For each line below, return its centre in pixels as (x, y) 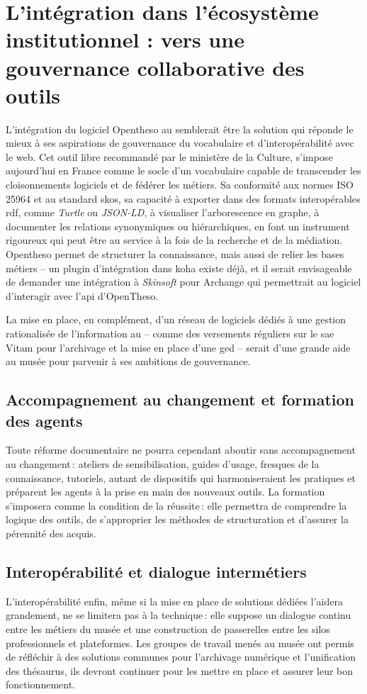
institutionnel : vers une (125, 39)
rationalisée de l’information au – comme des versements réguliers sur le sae (170, 333)
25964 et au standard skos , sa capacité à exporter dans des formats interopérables (183, 198)
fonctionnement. (41, 684)
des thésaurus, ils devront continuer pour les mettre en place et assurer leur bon (180, 670)
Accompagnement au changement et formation (180, 399)
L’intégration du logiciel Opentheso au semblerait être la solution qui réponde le (180, 129)
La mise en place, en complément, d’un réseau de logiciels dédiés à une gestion (176, 319)
